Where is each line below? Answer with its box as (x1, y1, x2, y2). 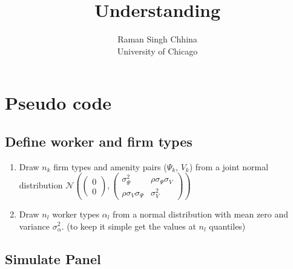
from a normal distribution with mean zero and (113, 207, 289, 220)
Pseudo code (5, 90, 112, 115)
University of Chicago (117, 44, 198, 57)
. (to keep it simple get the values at (61, 219, 196, 232)
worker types (52, 207, 100, 220)
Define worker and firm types (5, 131, 193, 150)
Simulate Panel (5, 249, 101, 268)
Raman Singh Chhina (117, 33, 197, 45)
